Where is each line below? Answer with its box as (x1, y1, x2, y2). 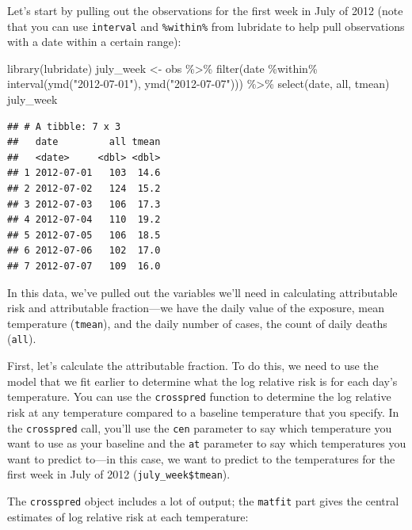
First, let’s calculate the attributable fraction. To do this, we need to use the (7, 357, 379, 374)
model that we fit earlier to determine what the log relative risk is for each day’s (7, 372, 398, 389)
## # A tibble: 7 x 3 (7, 120, 121, 132)
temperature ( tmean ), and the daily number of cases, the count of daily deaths (7, 315, 387, 331)
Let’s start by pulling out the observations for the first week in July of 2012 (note (7, 2, 403, 18)
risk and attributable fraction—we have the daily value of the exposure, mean (7, 299, 384, 316)
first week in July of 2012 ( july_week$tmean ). (7, 466, 231, 482)
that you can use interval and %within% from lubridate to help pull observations (7, 17, 405, 34)
